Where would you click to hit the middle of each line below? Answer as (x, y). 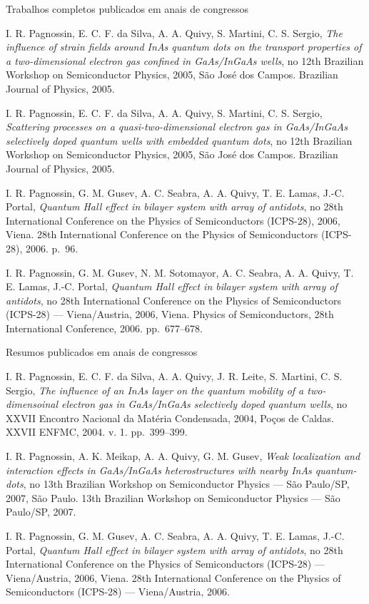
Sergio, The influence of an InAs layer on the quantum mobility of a (155, 390)
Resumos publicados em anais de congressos (102, 352)
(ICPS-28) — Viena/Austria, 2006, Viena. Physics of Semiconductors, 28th (170, 314)
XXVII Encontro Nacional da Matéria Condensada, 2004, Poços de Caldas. (170, 418)
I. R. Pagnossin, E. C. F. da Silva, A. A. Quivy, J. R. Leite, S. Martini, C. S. (174, 376)
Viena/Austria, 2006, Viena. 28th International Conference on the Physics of (173, 577)
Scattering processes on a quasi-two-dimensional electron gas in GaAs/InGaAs (177, 127)
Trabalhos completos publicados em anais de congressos (127, 9)
